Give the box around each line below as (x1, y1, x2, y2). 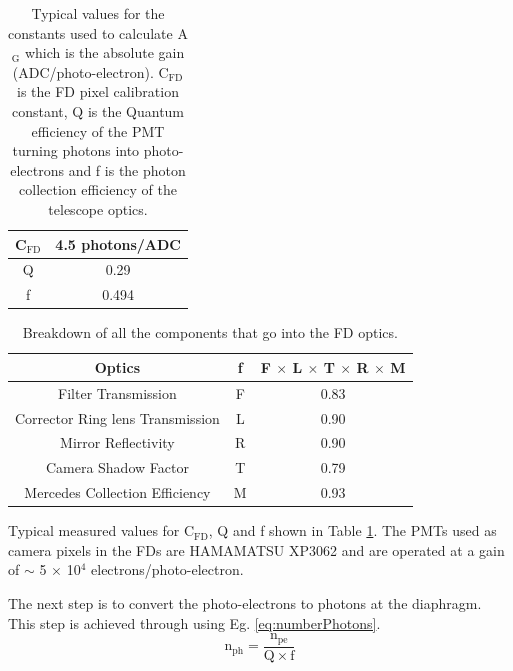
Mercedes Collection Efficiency (24, 482, 211, 503)
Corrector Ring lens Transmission (15, 407, 220, 428)
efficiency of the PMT (31, 120, 165, 141)
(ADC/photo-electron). (12, 61, 154, 82)
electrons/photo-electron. (91, 559, 244, 580)
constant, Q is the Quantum (11, 100, 185, 121)
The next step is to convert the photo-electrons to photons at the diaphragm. (8, 593, 482, 613)
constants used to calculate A (8, 22, 188, 43)
